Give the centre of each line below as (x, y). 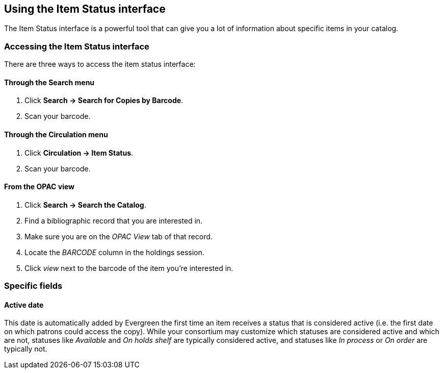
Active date (24, 305)
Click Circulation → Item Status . (79, 153)
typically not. (26, 349)
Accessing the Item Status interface (77, 46)
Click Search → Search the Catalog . (85, 205)
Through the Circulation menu (56, 134)
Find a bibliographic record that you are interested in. (114, 220)
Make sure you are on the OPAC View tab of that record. (119, 236)
